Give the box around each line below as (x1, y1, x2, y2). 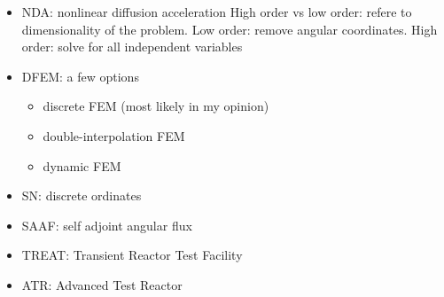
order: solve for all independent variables (21, 37, 243, 56)
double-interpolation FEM (43, 126, 185, 145)
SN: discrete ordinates (21, 186, 142, 205)
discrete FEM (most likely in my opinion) (43, 97, 269, 115)
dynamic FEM (43, 156, 121, 175)
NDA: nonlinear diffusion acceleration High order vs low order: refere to (21, 3, 412, 20)
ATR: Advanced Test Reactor (21, 275, 183, 293)
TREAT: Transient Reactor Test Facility (21, 246, 243, 264)
